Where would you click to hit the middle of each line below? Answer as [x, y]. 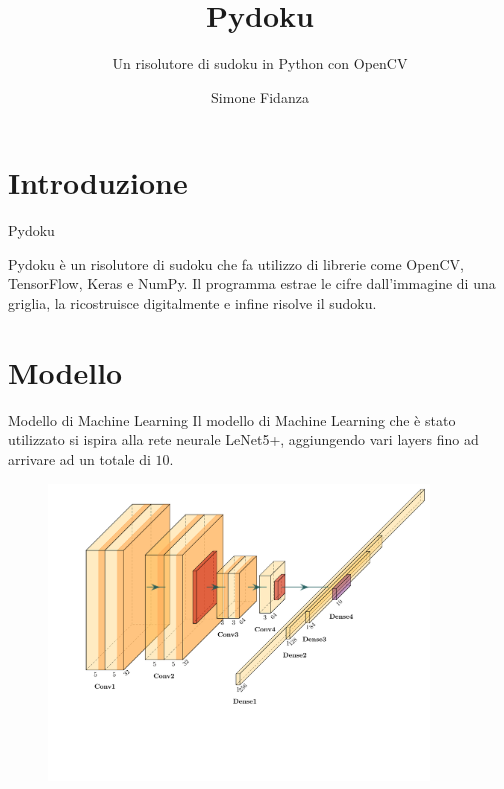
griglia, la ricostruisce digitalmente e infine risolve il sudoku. [192, 303]
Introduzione [98, 182]
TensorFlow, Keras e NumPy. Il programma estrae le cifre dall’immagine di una [252, 283]
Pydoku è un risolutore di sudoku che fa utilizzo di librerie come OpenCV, [236, 263]
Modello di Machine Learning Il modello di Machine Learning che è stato [232, 419]
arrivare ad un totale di [79, 458]
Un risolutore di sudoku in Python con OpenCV [260, 63]
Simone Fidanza [260, 96]
